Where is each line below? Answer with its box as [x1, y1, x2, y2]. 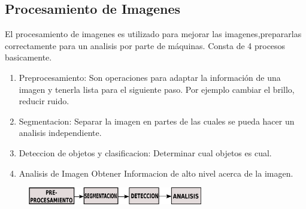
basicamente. [5, 51, 52, 63]
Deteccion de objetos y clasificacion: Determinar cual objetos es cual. [19, 146, 272, 159]
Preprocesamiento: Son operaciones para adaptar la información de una [19, 71, 281, 83]
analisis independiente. [19, 126, 102, 139]
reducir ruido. [19, 95, 69, 107]
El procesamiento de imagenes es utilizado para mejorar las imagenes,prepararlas [5, 28, 302, 40]
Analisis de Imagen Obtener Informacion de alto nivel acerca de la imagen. [19, 166, 293, 179]
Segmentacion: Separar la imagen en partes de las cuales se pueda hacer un [19, 114, 295, 127]
